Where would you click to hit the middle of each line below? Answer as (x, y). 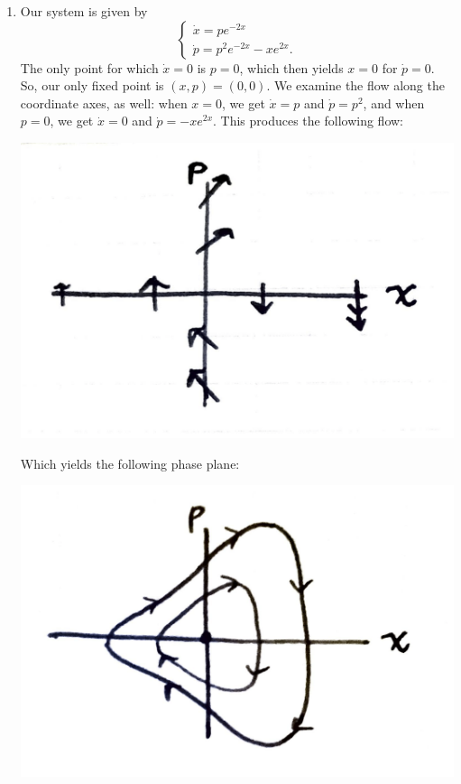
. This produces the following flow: (308, 121)
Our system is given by (84, 11)
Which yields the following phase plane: (130, 463)
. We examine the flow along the (355, 85)
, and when (394, 103)
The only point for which (89, 67)
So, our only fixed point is (92, 85)
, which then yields (291, 67)
